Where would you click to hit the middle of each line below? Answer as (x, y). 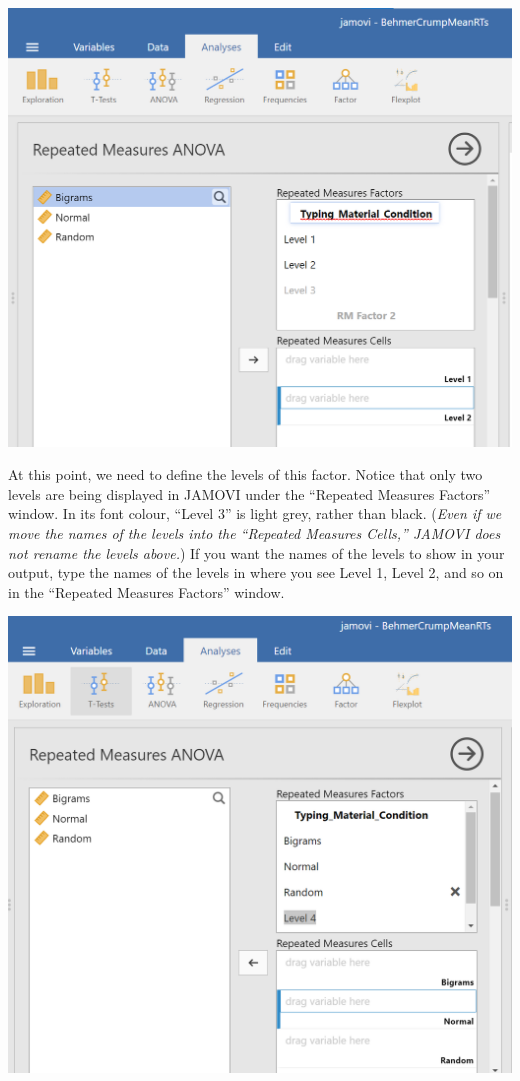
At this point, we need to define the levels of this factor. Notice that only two (245, 474)
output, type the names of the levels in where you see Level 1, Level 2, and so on (256, 572)
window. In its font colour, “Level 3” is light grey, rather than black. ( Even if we (255, 513)
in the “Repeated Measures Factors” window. (146, 591)
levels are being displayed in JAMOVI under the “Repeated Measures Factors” (249, 493)
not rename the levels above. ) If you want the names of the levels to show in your (256, 552)
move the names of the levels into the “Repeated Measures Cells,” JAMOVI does (254, 532)
